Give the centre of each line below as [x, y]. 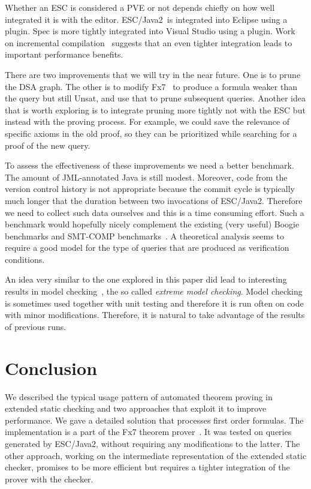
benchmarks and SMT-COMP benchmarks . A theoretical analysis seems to [144, 235]
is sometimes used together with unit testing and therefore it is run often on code [154, 303]
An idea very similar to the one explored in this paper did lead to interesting [146, 279]
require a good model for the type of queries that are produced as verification [147, 247]
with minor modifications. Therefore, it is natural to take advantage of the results [155, 315]
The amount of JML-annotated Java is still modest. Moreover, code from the [146, 177]
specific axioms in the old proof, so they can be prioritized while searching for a [151, 133]
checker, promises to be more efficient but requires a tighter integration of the [147, 467]
